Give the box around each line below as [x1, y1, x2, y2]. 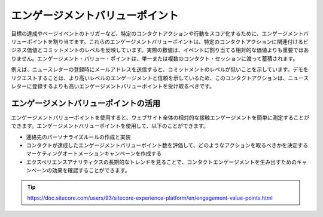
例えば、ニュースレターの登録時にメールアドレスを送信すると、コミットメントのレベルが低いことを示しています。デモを [11, 66, 309, 73]
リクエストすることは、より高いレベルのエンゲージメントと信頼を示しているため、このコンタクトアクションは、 [11, 74, 288, 81]
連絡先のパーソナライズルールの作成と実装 [26, 133, 131, 140]
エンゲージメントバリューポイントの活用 [11, 98, 161, 108]
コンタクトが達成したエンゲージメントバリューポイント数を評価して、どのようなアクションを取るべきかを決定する [26, 141, 308, 149]
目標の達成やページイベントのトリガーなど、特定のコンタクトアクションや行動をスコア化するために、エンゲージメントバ [11, 30, 309, 37]
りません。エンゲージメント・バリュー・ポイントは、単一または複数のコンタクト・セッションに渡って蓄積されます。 [11, 54, 298, 62]
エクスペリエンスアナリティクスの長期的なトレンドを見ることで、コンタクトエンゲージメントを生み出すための [26, 158, 297, 166]
